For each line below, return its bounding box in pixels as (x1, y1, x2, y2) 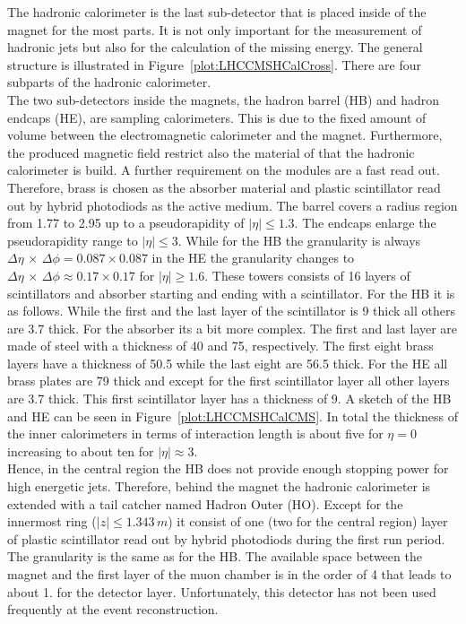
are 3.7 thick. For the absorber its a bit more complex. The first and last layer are (7, 318, 458, 337)
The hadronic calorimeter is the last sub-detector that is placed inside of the (7, 3, 427, 21)
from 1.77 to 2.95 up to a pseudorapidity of (7, 213, 245, 232)
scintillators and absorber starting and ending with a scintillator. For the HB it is (7, 283, 455, 302)
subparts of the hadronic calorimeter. (7, 73, 211, 91)
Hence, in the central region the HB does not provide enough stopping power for (7, 459, 449, 478)
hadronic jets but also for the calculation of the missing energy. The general (7, 38, 423, 56)
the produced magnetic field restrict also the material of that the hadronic (7, 143, 415, 161)
